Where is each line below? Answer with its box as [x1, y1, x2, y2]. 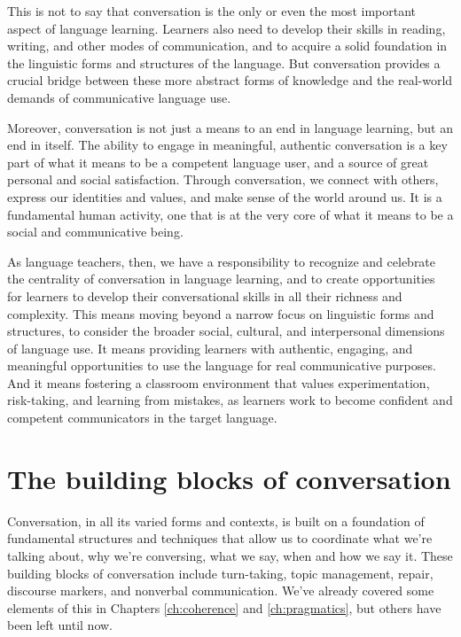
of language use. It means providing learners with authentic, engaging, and [7, 338, 413, 357]
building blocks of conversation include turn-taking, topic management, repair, [7, 563, 434, 582]
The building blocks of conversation [7, 460, 451, 496]
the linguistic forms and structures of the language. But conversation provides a [7, 53, 441, 72]
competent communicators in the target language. [7, 408, 277, 427]
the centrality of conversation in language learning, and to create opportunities [7, 269, 435, 288]
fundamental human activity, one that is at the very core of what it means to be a [7, 205, 454, 223]
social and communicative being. [7, 222, 184, 241]
